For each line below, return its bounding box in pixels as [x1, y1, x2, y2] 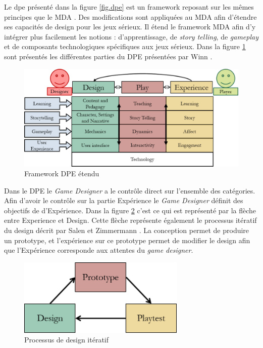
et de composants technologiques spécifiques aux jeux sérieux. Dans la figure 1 [4, 41, 246, 52]
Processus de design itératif [24, 334, 109, 345]
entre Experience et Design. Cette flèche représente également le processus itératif [4, 215, 257, 225]
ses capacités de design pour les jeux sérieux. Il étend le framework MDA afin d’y [4, 21, 256, 32]
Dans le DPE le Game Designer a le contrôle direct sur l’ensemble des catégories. [4, 185, 255, 196]
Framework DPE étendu [24, 168, 99, 179]
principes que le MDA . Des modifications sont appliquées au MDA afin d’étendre [4, 11, 257, 22]
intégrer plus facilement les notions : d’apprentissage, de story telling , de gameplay [4, 31, 258, 42]
